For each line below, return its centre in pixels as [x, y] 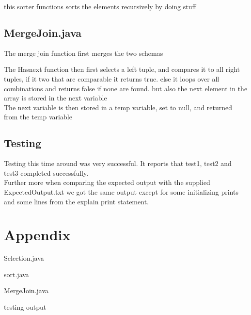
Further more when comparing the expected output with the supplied [107, 182]
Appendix [37, 235]
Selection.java [24, 258]
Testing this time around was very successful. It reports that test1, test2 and [118, 163]
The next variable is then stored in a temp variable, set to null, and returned [118, 107]
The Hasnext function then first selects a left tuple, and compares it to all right [122, 69]
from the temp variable [38, 117]
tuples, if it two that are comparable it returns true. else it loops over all [112, 78]
